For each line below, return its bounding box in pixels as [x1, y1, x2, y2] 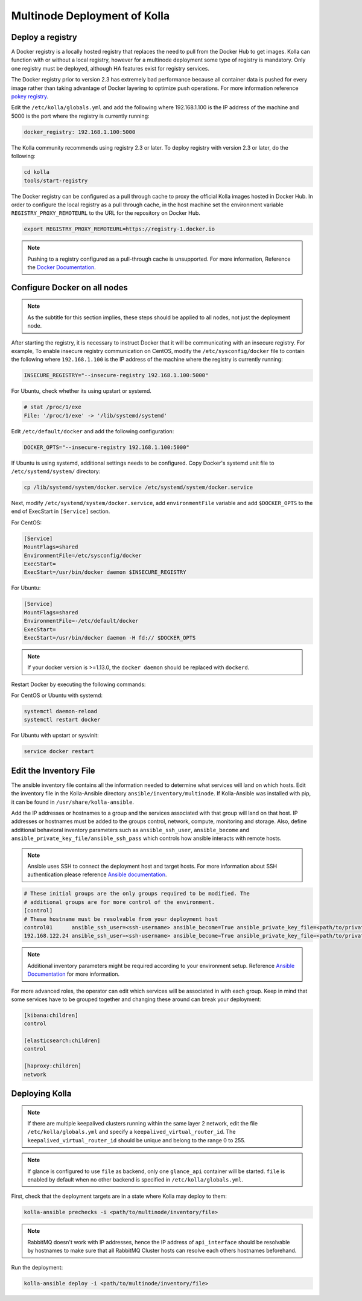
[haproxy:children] [24, 1063, 81, 1069]
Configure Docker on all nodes [11, 282, 128, 293]
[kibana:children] [24, 1011, 78, 1019]
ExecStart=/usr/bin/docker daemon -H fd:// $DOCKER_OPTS [24, 634, 196, 641]
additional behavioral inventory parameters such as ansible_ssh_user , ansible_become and [11, 826, 250, 833]
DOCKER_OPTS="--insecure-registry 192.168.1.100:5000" [24, 444, 189, 451]
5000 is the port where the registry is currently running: [11, 112, 150, 119]
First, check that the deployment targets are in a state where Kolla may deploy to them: [11, 1192, 227, 1200]
